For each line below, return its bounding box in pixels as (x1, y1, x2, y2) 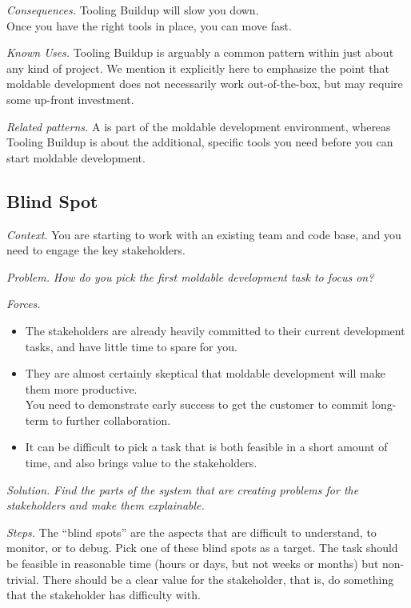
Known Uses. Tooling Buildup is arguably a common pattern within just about (6, 44, 394, 61)
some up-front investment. (6, 90, 134, 107)
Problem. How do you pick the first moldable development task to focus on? (6, 268, 374, 285)
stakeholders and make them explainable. (6, 497, 205, 514)
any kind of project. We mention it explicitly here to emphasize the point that (6, 59, 389, 76)
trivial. (6, 570, 39, 587)
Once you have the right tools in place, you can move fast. (6, 17, 292, 34)
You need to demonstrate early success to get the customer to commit (25, 396, 369, 413)
